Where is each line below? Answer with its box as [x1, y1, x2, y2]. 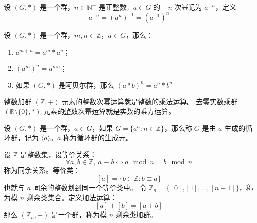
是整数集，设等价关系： [20, 149, 97, 159]
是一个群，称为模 [51, 209, 107, 220]
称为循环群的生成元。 [63, 132, 133, 143]
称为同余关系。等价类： [4, 165, 80, 175]
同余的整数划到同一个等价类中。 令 [33, 182, 147, 193]
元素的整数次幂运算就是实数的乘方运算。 [43, 106, 176, 116]
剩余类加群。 [115, 209, 157, 220]
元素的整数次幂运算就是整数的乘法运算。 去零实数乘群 [62, 96, 238, 107]
